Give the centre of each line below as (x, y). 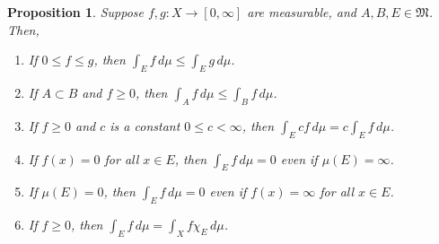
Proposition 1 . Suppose (75, 12)
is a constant (145, 125)
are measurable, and (302, 12)
